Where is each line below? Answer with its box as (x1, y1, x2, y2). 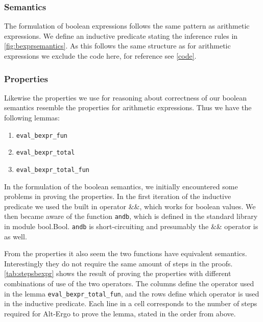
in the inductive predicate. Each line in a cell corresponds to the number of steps (4, 298, 257, 309)
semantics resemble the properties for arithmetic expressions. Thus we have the (4, 102, 252, 113)
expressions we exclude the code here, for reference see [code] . (4, 51, 197, 61)
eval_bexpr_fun (16, 132, 68, 139)
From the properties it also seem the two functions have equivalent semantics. (4, 248, 247, 259)
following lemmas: (4, 112, 60, 122)
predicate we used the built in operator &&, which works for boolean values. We (4, 201, 256, 211)
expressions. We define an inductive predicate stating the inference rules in (4, 30, 238, 41)
